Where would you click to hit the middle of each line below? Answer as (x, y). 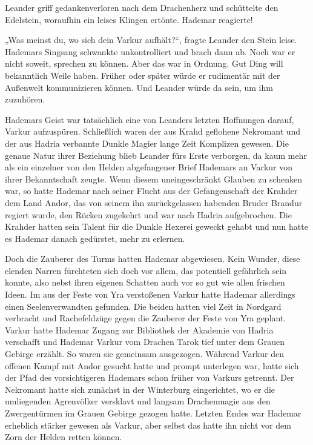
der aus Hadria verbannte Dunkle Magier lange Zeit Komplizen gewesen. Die (147, 143)
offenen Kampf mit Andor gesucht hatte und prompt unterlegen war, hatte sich (152, 365)
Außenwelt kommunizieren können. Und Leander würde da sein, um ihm (139, 87)
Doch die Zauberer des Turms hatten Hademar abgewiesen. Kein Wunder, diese (153, 259)
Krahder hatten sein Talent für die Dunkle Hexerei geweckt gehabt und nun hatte (156, 226)
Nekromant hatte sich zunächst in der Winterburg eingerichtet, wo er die (140, 389)
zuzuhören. (25, 99)
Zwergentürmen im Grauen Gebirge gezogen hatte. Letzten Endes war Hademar (153, 413)
